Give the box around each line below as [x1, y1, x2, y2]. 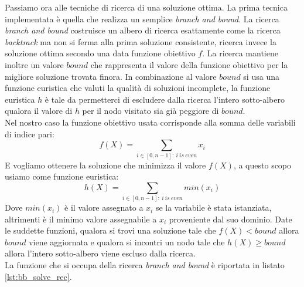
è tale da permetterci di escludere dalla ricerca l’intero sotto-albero [45, 93, 285, 105]
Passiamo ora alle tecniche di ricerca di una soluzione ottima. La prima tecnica [5, 1, 288, 13]
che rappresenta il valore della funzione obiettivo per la [90, 58, 288, 70]
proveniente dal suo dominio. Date [169, 212, 292, 225]
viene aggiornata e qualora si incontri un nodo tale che [29, 235, 225, 248]
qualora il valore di [5, 104, 73, 117]
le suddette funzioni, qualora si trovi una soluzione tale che [5, 224, 216, 237]
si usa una [243, 70, 279, 82]
